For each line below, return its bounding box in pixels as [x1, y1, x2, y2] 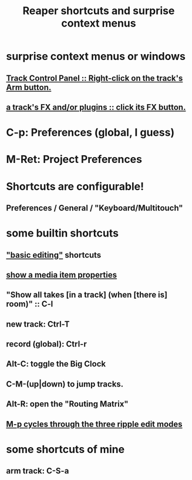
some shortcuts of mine [6, 442, 125, 456]
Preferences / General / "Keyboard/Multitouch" [6, 203, 183, 213]
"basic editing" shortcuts [6, 250, 102, 260]
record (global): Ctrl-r [6, 339, 87, 349]
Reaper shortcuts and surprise [22, 4, 175, 18]
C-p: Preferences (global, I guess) [6, 126, 175, 139]
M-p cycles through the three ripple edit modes [6, 419, 183, 429]
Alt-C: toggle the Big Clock [6, 359, 106, 369]
